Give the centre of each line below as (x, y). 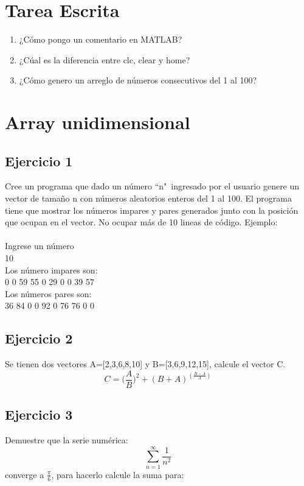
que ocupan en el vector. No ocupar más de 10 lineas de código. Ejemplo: (141, 222)
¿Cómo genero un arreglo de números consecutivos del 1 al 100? (138, 80)
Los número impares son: (51, 269)
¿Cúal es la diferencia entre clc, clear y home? (105, 59)
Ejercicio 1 (39, 160)
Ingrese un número (40, 246)
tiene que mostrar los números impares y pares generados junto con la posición (152, 210)
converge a (25, 474)
